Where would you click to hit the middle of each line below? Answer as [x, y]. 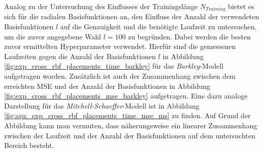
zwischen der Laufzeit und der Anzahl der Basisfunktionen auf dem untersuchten [130, 135]
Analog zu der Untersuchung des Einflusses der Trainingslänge [101, 6]
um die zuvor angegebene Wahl [53, 36]
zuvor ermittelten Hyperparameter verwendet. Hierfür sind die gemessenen [120, 46]
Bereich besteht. [29, 145]
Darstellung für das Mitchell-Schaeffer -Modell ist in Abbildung [102, 105]
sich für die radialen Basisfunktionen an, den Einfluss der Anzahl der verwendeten [132, 16]
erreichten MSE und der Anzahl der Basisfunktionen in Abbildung [107, 86]
